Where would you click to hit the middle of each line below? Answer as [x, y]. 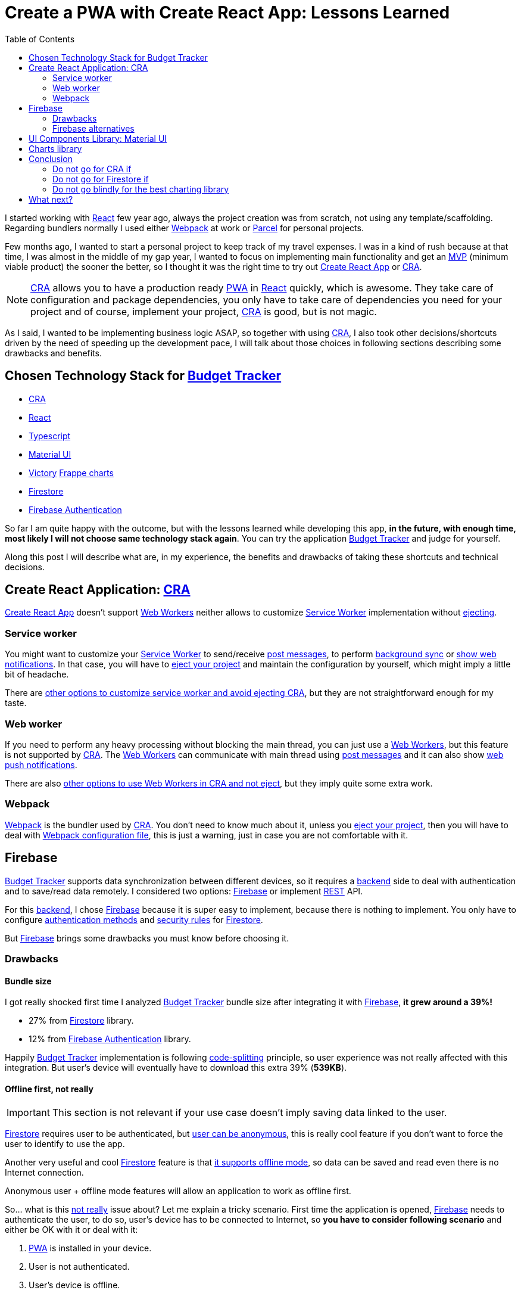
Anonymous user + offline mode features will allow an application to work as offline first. [178, 1191]
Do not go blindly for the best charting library [141, 189]
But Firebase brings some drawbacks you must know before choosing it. [147, 938]
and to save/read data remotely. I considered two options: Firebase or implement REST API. [184, 891]
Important [28, 1113]
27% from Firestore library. [81, 1021]
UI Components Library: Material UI [98, 138]
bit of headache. [37, 675]
